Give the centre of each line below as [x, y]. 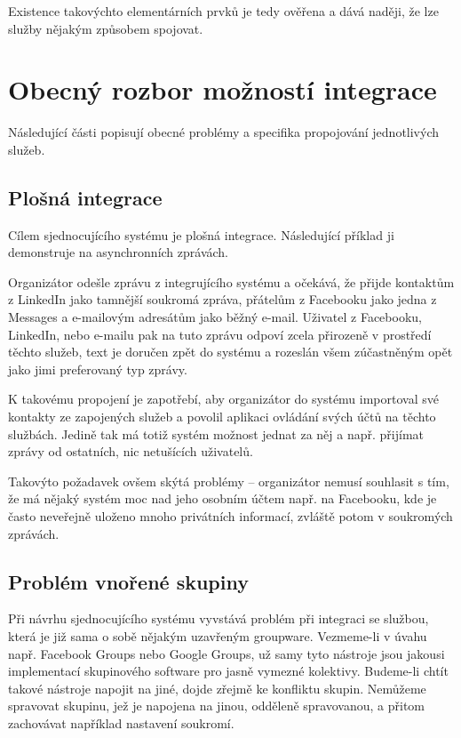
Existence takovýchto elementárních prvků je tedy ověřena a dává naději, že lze [223, 11]
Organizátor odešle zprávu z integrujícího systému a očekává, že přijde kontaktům [231, 281]
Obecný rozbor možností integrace [223, 89]
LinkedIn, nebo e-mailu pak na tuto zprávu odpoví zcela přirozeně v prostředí [220, 334]
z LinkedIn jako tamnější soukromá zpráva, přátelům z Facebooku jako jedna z [223, 299]
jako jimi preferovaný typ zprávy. [98, 369]
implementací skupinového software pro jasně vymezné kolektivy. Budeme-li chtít [228, 671]
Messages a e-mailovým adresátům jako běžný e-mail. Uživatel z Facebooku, [215, 317]
